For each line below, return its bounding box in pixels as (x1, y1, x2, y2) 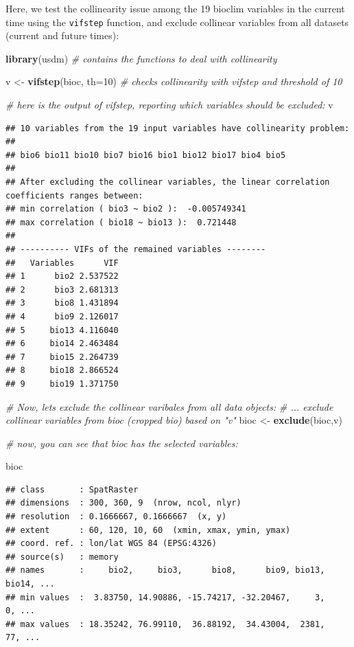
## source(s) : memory (5, 552, 119, 562)
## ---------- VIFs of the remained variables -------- (5, 244, 266, 254)
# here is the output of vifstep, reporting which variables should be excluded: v (5, 98, 333, 112)
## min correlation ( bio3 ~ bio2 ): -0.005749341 (5, 204, 246, 214)
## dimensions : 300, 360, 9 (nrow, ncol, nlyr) (5, 498, 241, 508)
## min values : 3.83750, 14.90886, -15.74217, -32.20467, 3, (5, 592, 325, 602)
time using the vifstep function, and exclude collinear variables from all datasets (5, 14, 349, 29)
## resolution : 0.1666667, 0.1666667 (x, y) (5, 512, 227, 522)
